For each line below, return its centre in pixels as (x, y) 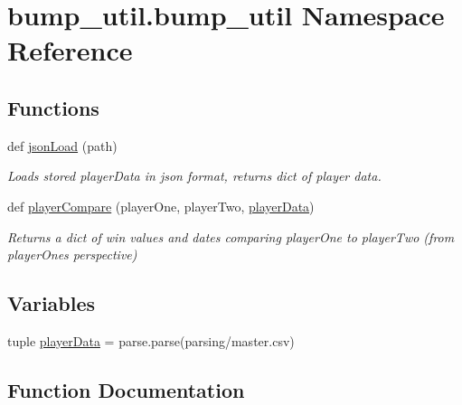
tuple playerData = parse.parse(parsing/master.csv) (151, 340)
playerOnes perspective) (72, 254)
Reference (70, 50)
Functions (53, 107)
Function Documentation (126, 389)
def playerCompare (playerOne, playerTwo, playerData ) (161, 206)
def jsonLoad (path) (62, 145)
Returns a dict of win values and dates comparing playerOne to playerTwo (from (231, 236)
